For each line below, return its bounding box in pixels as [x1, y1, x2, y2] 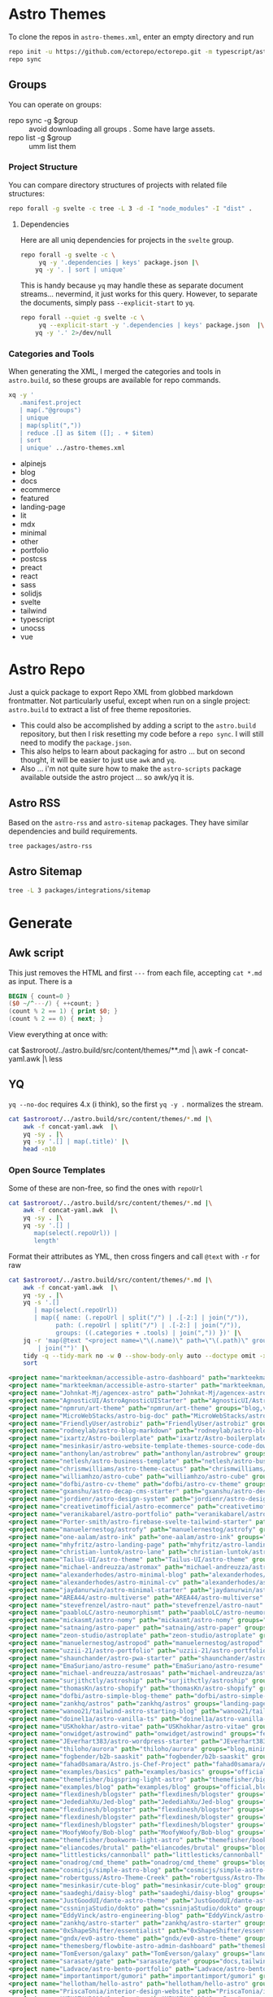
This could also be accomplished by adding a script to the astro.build [19, 720, 257, 730]
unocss [19, 623, 45, 633]
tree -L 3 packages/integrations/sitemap [8, 886, 151, 895]
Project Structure [8, 161, 78, 173]
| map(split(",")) [19, 421, 82, 429]
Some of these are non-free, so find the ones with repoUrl [8, 1183, 203, 1193]
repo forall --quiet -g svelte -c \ [19, 314, 145, 322]
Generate [8, 913, 73, 932]
